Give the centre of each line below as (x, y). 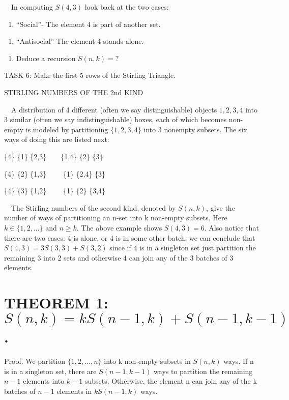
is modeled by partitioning (67, 129)
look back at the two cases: (127, 7)
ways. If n (239, 361)
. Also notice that (232, 227)
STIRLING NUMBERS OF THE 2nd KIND (74, 92)
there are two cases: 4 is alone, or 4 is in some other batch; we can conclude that (130, 237)
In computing (32, 7)
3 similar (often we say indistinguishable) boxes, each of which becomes (115, 119)
